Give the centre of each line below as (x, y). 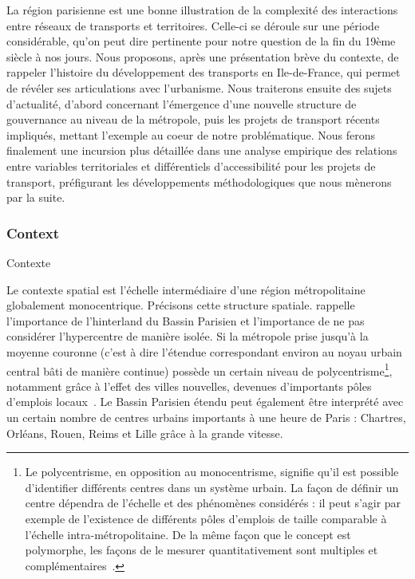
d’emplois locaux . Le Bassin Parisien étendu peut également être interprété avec (205, 402)
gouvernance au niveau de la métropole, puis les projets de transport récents (193, 119)
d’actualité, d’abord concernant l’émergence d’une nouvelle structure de (182, 103)
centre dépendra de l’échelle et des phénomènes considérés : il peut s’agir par (213, 503)
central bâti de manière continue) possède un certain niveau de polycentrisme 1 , (200, 369)
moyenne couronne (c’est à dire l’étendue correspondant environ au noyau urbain (204, 351)
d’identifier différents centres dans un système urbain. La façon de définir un (212, 487)
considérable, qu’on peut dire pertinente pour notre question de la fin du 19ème (201, 41)
